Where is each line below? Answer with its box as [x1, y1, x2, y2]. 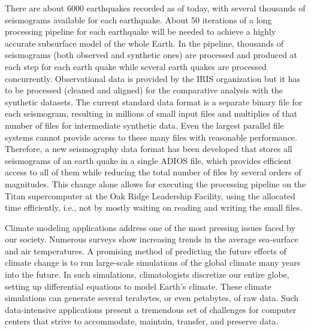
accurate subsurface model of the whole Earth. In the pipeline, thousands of [5, 37, 283, 49]
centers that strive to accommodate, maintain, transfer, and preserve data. [5, 315, 279, 327]
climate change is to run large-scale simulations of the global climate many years [5, 256, 301, 269]
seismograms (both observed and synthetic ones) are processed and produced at [5, 48, 298, 61]
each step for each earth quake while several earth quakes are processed [5, 60, 267, 72]
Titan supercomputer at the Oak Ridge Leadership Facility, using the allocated [5, 189, 295, 202]
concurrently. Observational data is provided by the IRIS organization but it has [5, 72, 301, 84]
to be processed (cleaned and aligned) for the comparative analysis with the [5, 84, 283, 96]
